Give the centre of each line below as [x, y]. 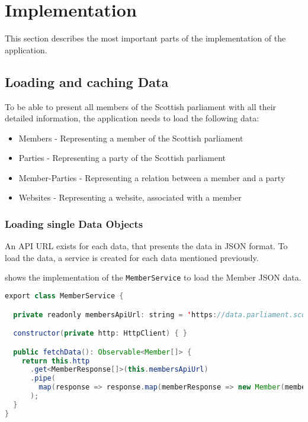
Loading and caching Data [87, 81]
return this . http [56, 361]
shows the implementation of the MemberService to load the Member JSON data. [153, 277]
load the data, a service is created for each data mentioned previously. [132, 257]
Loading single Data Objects [74, 224]
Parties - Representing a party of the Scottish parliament [122, 158]
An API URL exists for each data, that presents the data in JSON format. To [146, 246]
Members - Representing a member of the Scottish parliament [131, 138]
